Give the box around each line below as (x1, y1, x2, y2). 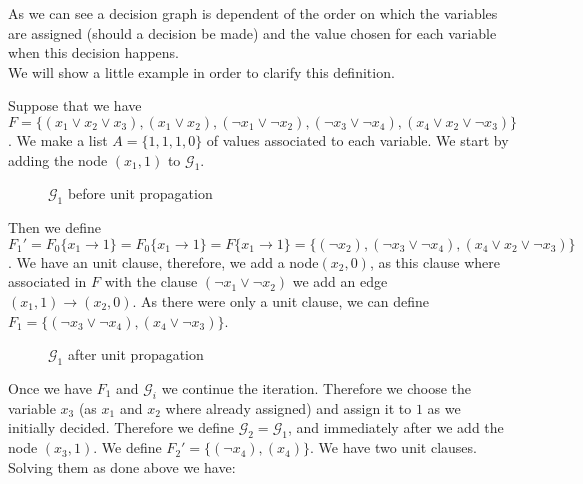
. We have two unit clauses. (310, 437, 477, 458)
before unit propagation (67, 183, 213, 204)
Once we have (8, 377, 92, 398)
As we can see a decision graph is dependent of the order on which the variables (8, 3, 498, 23)
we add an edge (292, 271, 388, 292)
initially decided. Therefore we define (8, 417, 235, 438)
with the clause (104, 271, 198, 292)
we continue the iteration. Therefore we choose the (161, 377, 471, 398)
